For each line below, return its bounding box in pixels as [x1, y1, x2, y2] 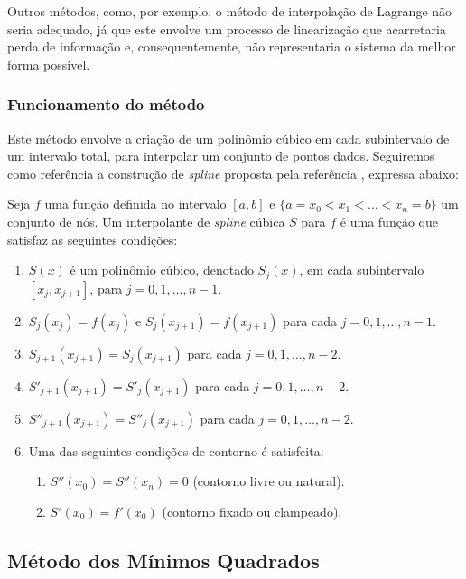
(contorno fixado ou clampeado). [162, 501, 342, 520]
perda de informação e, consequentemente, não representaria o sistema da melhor [7, 37, 456, 56]
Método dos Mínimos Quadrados [7, 546, 320, 574]
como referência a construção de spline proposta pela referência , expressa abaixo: [7, 163, 459, 182]
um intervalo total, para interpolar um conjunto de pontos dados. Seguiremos [7, 146, 435, 165]
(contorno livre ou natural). [192, 472, 345, 490]
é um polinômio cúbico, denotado [70, 260, 254, 279]
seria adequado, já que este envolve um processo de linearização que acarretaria [7, 19, 446, 38]
